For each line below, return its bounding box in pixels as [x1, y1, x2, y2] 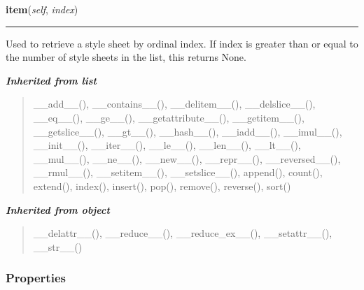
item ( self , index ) [6, 2, 78, 16]
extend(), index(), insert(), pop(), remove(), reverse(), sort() [33, 178, 291, 193]
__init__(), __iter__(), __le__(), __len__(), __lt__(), [33, 138, 301, 152]
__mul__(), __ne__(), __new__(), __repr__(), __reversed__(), [33, 151, 341, 166]
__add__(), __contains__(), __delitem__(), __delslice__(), [33, 96, 316, 111]
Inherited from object [6, 202, 110, 217]
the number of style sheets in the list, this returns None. [6, 50, 246, 64]
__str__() [33, 239, 83, 254]
